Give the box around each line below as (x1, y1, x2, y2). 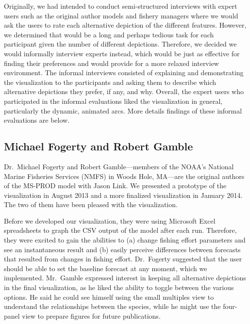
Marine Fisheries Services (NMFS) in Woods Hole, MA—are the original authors (4, 171, 245, 181)
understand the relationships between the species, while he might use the (4, 301, 221, 311)
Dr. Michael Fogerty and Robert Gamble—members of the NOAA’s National (4, 161, 234, 171)
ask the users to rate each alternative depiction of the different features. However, (4, 20, 247, 30)
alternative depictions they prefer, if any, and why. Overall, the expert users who (4, 86, 244, 97)
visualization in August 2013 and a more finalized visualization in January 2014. (4, 190, 243, 200)
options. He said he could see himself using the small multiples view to (4, 292, 214, 302)
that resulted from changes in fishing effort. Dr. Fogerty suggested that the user (4, 254, 242, 264)
